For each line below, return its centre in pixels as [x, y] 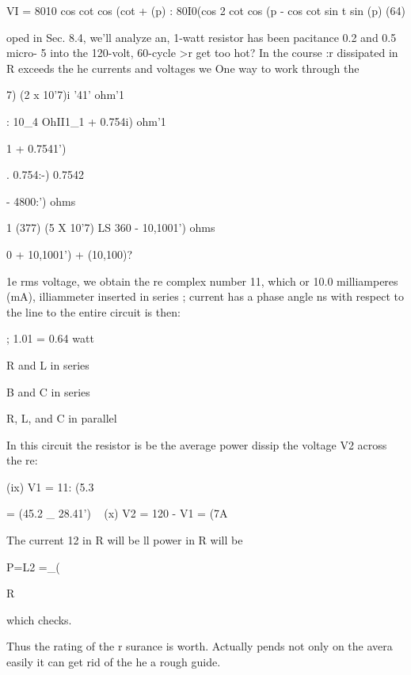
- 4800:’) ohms [41, 201]
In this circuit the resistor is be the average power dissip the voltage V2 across [197, 444]
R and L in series [48, 364]
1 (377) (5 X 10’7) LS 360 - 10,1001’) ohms [111, 228]
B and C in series [48, 391]
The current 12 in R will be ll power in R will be [125, 540]
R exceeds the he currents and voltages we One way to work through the [183, 68]
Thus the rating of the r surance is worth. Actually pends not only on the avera [200, 646]
